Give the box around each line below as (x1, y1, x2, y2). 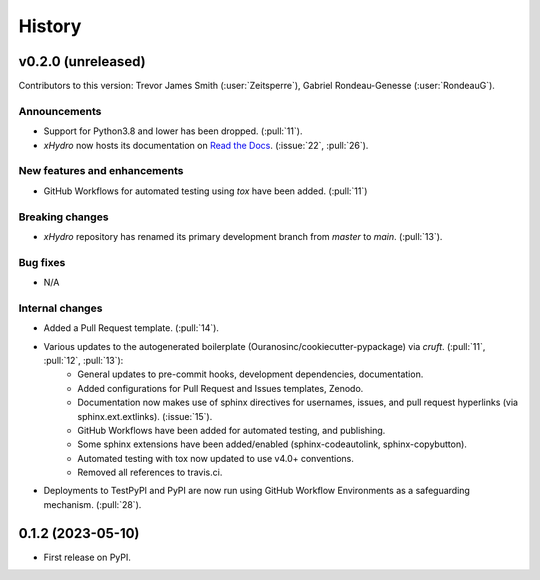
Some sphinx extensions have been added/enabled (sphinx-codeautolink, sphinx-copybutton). (77, 438, 467, 450)
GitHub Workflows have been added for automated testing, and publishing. (77, 424, 386, 436)
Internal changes (18, 301, 103, 315)
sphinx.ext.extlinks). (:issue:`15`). (77, 410, 213, 422)
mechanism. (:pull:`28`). (43, 498, 142, 510)
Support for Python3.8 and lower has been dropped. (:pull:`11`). (43, 125, 303, 137)
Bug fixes (18, 255, 66, 269)
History (18, 15, 82, 37)
